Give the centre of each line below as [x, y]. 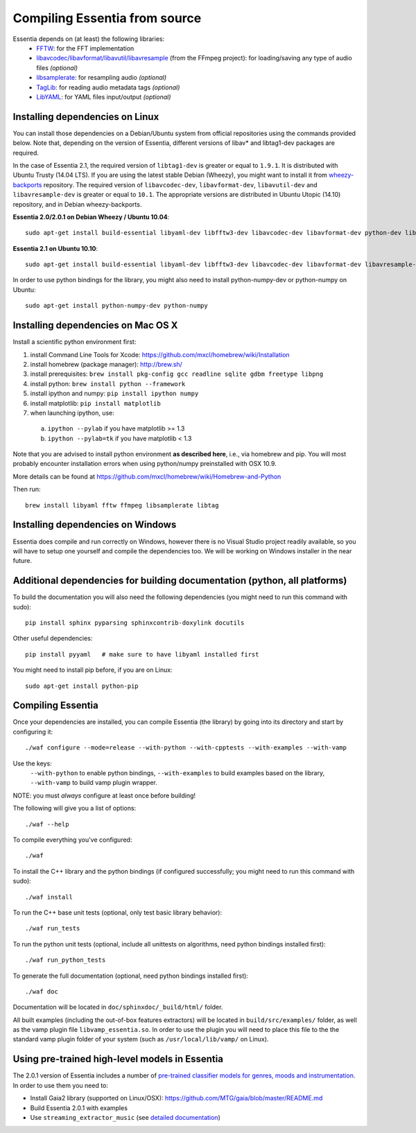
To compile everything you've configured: [72, 840]
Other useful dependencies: [53, 639]
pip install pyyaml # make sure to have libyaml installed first [142, 654]
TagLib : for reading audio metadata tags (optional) [108, 87]
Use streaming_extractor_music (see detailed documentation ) [125, 1117]
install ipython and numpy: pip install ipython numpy [114, 393]
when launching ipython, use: [72, 413]
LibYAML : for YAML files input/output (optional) [104, 96]
